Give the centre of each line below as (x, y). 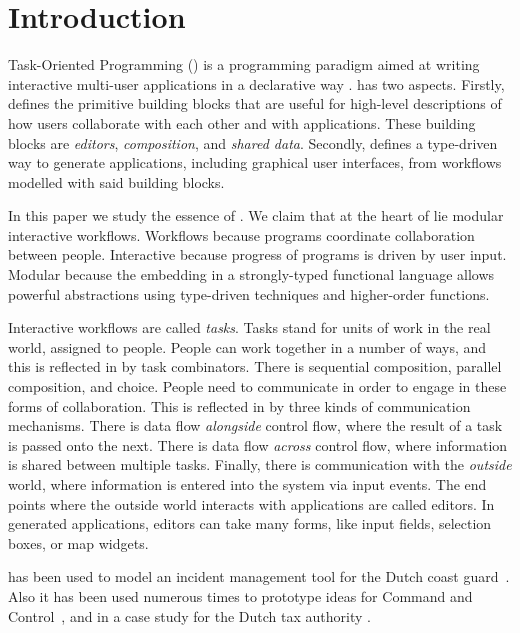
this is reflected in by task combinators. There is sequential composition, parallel (255, 366)
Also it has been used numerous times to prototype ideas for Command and (240, 595)
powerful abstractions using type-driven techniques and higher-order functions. (249, 293)
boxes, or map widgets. (78, 542)
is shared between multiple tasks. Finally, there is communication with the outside (260, 464)
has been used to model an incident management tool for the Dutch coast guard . (259, 576)
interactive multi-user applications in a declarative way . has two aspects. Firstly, (256, 83)
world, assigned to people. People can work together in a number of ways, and (247, 346)
